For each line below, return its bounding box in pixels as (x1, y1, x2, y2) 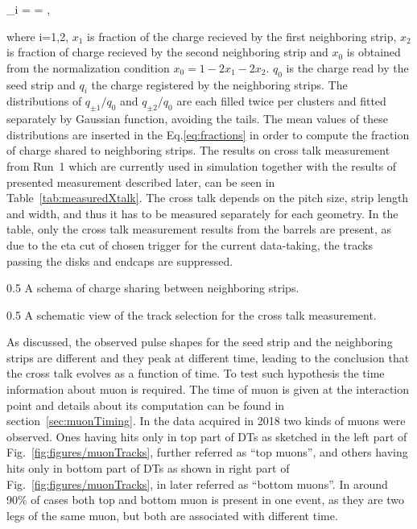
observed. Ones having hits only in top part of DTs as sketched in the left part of (6, 428, 407, 444)
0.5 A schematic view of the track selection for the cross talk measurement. (6, 306, 377, 323)
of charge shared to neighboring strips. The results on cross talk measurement (6, 142, 390, 159)
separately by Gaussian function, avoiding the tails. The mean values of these (6, 110, 388, 127)
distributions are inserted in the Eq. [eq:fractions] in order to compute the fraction (6, 126, 410, 143)
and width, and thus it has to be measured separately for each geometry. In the (6, 205, 398, 221)
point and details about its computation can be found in (6, 396, 285, 413)
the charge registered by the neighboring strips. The (91, 76, 348, 93)
